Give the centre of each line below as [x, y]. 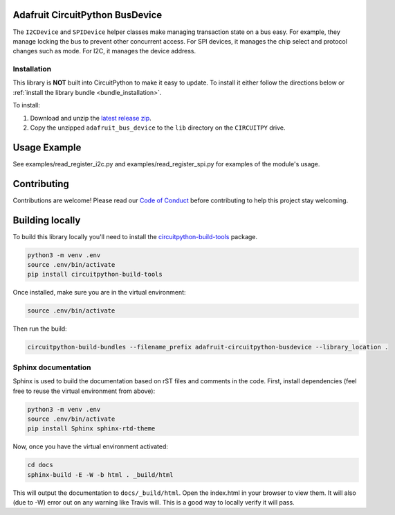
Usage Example [47, 147]
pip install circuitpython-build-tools [95, 274]
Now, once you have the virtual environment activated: [91, 446]
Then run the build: [40, 329]
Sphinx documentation [52, 367]
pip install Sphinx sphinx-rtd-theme [91, 429]
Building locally [47, 220]
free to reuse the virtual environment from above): [84, 391]
